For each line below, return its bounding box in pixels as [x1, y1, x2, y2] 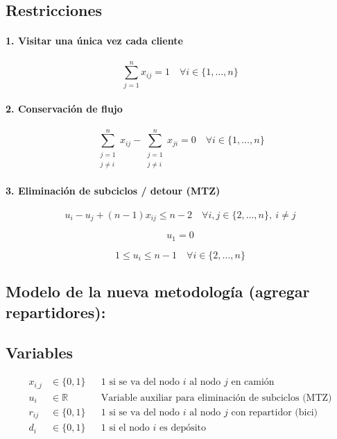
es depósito [159, 423, 207, 433]
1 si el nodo [101, 423, 150, 433]
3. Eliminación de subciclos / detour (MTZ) [6, 183, 221, 197]
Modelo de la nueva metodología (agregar [6, 281, 310, 302]
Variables [6, 342, 74, 363]
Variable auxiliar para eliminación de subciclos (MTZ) [101, 392, 332, 403]
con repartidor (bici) [231, 407, 318, 417]
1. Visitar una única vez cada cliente [6, 33, 183, 48]
